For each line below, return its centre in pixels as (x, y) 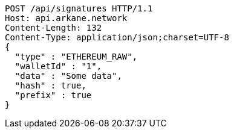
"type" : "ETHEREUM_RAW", (76, 57)
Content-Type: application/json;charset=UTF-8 (117, 37)
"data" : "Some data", (68, 76)
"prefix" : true (53, 95)
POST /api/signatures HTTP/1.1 (79, 8)
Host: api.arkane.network (66, 18)
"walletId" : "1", (58, 66)
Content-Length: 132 (54, 28)
